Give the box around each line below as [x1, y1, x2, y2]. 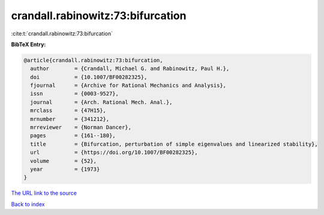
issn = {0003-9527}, [30, 90, 119, 97]
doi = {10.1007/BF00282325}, [30, 74, 148, 80]
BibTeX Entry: [11, 41, 46, 48]
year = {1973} [30, 166, 100, 172]
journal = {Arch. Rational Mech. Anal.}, [30, 99, 173, 105]
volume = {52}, [30, 158, 97, 164]
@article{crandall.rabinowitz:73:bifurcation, [23, 57, 163, 63]
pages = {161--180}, [30, 132, 116, 139]
